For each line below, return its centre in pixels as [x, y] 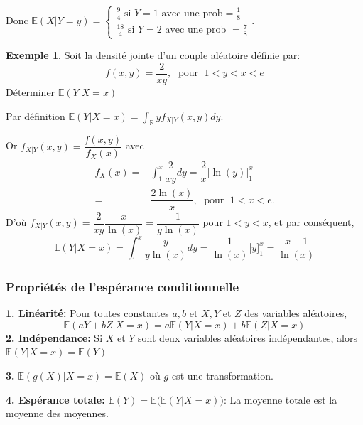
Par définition [36, 115]
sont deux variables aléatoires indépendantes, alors [248, 337]
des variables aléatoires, [296, 313]
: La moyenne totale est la [280, 399]
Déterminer [31, 91]
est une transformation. [222, 375]
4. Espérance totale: [55, 399]
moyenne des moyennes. [57, 413]
